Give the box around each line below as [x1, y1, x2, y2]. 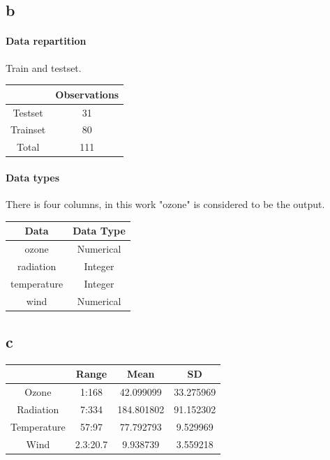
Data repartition [6, 34, 87, 48]
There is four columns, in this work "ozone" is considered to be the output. [6, 197, 325, 212]
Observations [55, 87, 119, 101]
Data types [6, 170, 60, 184]
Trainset [10, 122, 46, 137]
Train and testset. [6, 60, 82, 75]
